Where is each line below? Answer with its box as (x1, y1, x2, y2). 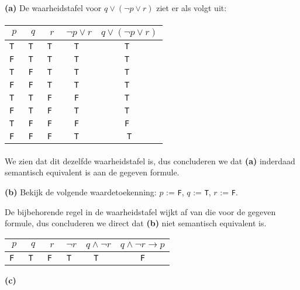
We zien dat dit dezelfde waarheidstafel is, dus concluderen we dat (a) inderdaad (5, 154, 295, 167)
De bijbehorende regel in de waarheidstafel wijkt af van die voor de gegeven (5, 205, 276, 217)
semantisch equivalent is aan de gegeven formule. (5, 166, 180, 178)
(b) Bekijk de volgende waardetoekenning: (5, 185, 157, 198)
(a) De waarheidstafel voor (5, 2, 102, 13)
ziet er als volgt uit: (156, 2, 227, 13)
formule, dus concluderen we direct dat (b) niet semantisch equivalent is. (5, 217, 267, 229)
